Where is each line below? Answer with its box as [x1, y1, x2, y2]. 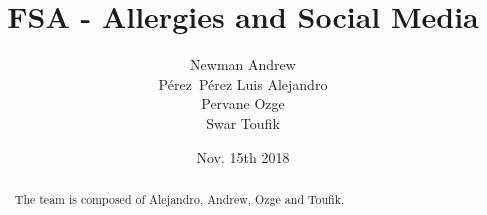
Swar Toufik [206, 112, 280, 133]
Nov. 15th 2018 [196, 146, 290, 167]
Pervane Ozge [201, 93, 285, 114]
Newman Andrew [190, 54, 296, 75]
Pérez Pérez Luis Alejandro [158, 73, 328, 94]
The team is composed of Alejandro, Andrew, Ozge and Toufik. [14, 190, 345, 207]
